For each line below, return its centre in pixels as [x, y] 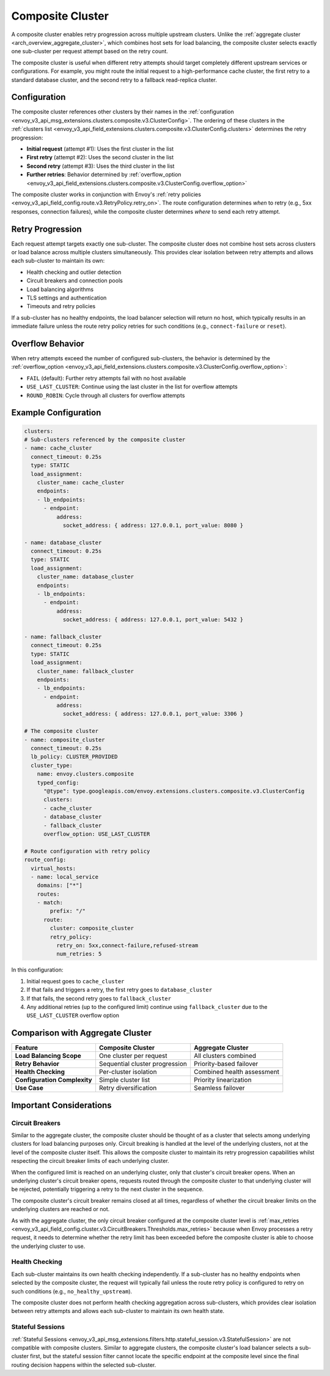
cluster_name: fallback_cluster [86, 671]
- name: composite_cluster [64, 739]
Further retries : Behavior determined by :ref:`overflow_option [104, 175]
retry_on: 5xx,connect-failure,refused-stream [127, 946]
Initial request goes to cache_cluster [75, 981]
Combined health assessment [237, 1072]
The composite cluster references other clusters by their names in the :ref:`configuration [123, 112]
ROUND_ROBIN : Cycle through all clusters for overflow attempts [106, 395]
